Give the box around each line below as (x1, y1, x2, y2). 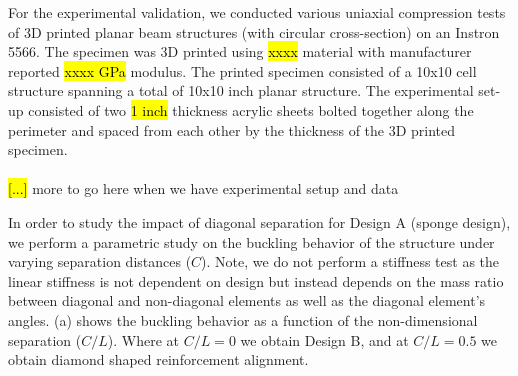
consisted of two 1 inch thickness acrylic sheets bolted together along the (28, 99, 474, 120)
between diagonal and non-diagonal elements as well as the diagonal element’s (8, 290, 486, 311)
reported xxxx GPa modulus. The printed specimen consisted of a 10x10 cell (8, 60, 477, 81)
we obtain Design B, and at (240, 329, 409, 350)
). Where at (107, 329, 180, 350)
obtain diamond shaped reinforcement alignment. (8, 349, 309, 370)
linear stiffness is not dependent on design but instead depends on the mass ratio (8, 270, 504, 291)
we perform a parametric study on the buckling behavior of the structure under (8, 231, 495, 252)
